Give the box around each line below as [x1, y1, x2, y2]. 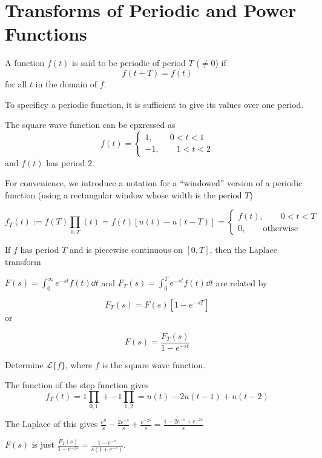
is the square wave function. [102, 358, 206, 371]
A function [5, 56, 45, 69]
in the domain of [35, 77, 97, 90]
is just [31, 438, 54, 451]
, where [65, 358, 93, 371]
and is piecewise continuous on [69, 243, 183, 256]
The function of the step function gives [5, 379, 149, 391]
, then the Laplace [209, 243, 278, 256]
